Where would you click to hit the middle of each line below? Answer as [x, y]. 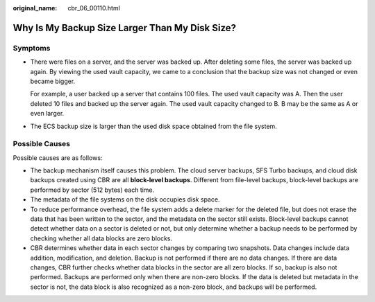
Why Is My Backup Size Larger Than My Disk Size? [124, 28]
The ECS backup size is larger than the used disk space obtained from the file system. [153, 126]
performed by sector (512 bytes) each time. [92, 190]
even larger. [47, 114]
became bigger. [53, 81]
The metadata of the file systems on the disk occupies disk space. [125, 199]
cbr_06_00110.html [94, 8]
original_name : [35, 8]
